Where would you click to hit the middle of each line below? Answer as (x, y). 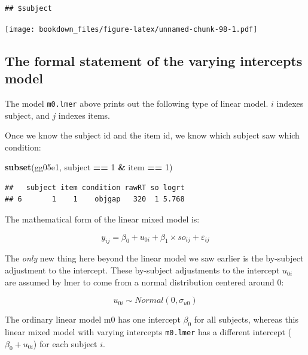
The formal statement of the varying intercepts (154, 60)
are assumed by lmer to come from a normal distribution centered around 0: (144, 282)
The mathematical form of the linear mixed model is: (102, 219)
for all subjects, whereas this (246, 319)
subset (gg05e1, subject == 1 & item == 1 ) (89, 167)
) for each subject (65, 343)
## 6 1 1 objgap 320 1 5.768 (95, 199)
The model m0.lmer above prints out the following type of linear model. (137, 103)
